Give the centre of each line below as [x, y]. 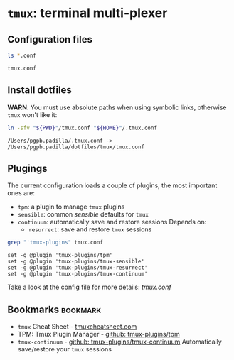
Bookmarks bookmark [54, 309]
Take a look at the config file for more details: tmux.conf [90, 287]
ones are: [21, 193]
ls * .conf [22, 55]
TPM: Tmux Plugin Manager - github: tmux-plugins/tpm [99, 334]
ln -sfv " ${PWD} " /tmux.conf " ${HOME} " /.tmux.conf [83, 128]
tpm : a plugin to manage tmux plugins [71, 207]
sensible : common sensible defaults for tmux [83, 214]
